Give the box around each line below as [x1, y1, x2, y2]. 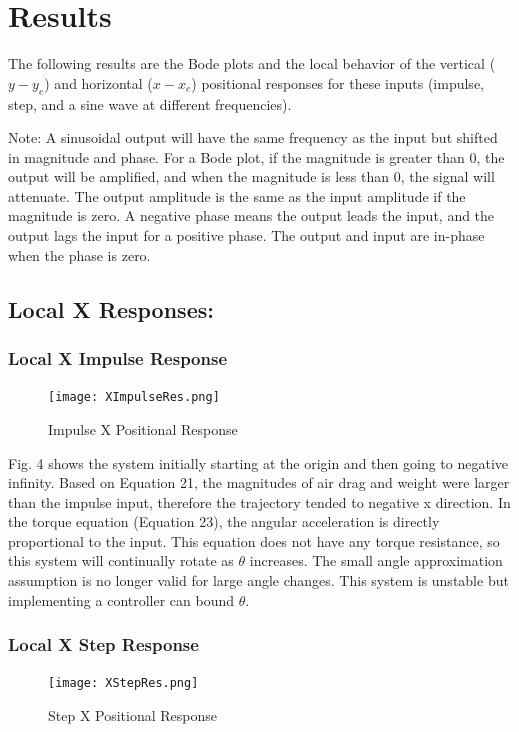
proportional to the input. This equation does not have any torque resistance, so [8, 530, 500, 551]
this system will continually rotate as [8, 550, 234, 571]
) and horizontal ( [44, 72, 153, 93]
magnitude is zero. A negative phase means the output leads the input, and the [8, 205, 495, 226]
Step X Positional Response [48, 705, 218, 726]
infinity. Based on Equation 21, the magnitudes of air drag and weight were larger [8, 472, 510, 493]
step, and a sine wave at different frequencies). [8, 93, 292, 114]
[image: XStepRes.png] [48, 676, 199, 691]
